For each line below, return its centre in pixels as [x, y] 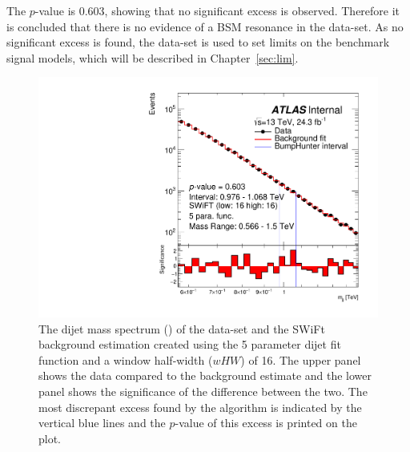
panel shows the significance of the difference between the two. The [203, 391]
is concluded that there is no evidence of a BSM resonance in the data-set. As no [205, 26]
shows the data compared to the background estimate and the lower [205, 375]
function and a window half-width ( [126, 359]
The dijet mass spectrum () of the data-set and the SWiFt [182, 328]
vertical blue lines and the [102, 423]
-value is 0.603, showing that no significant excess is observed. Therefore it [217, 10]
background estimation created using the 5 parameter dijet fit [190, 344]
